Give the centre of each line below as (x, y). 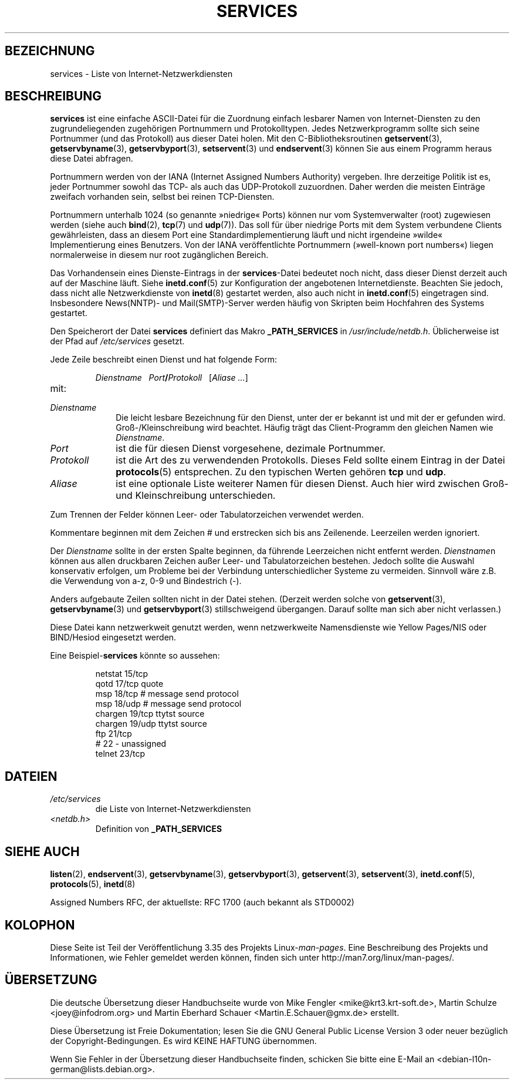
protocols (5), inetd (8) (93, 884)
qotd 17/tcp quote (129, 684)
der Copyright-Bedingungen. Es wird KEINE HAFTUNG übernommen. (183, 1041)
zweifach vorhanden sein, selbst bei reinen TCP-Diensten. (162, 197)
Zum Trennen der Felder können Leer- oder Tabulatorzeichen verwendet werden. (207, 515)
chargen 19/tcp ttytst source (150, 714)
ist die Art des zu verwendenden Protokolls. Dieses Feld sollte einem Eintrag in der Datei (310, 460)
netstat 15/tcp (122, 674)
